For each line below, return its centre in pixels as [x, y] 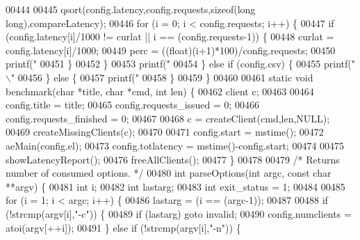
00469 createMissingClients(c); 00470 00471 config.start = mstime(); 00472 [165, 132]
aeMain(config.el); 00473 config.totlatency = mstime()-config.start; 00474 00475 [175, 145]
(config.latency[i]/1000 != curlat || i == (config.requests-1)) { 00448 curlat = [170, 37]
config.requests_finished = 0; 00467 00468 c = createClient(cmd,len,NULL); [168, 118]
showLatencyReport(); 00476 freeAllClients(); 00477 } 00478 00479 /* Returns [173, 159]
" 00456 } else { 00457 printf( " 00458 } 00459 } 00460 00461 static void [162, 77]
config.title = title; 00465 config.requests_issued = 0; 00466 [133, 105]
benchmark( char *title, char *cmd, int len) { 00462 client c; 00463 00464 [160, 91]
